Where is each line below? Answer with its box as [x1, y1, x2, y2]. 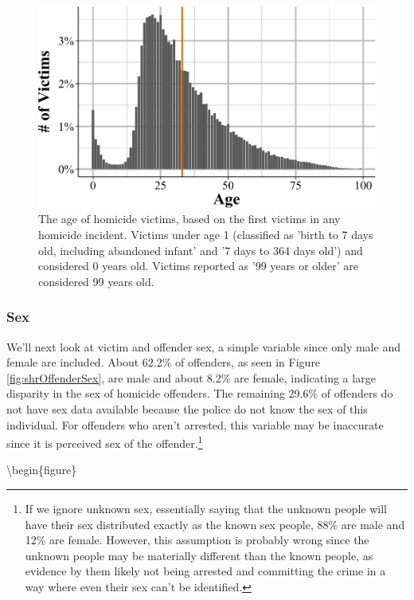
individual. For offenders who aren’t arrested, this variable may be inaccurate [6, 416, 384, 433]
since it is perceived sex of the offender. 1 [6, 433, 203, 451]
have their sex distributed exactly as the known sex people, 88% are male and [25, 516, 405, 532]
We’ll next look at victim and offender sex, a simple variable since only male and [6, 338, 400, 355]
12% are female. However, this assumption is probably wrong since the [25, 531, 369, 548]
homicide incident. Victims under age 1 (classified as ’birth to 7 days [38, 225, 373, 242]
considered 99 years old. [38, 273, 154, 289]
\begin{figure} [6, 461, 77, 478]
